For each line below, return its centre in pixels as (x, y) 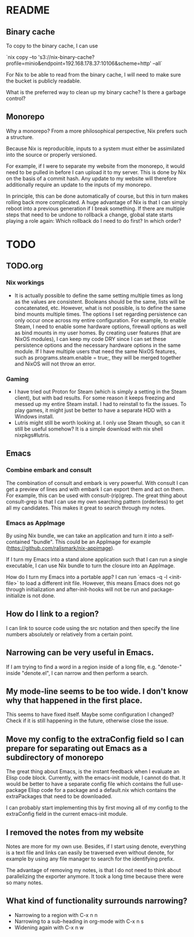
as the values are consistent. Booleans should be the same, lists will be (100, 301)
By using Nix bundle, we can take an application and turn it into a (84, 535)
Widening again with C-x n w (49, 927)
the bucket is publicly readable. (44, 81)
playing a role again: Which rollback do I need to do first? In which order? (94, 221)
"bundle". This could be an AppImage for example (91, 542)
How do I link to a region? (52, 614)
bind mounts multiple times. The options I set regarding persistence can (101, 314)
